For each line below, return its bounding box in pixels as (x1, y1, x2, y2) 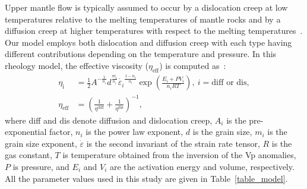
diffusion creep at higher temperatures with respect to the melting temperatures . (5, 24, 303, 37)
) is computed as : (159, 59, 226, 71)
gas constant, (5, 149, 52, 161)
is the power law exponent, (86, 125, 183, 138)
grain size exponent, (5, 137, 77, 149)
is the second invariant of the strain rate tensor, (86, 137, 260, 149)
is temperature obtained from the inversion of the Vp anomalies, (62, 149, 296, 161)
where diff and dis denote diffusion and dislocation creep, (5, 114, 213, 126)
